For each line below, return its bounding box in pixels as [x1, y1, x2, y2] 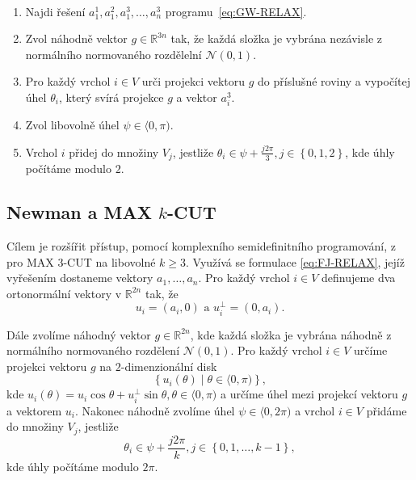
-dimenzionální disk [120, 357, 217, 374]
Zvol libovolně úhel [25, 116, 120, 133]
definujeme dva [321, 269, 396, 286]
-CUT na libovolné [63, 253, 156, 270]
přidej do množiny [69, 143, 159, 160]
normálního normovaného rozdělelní [25, 45, 202, 62]
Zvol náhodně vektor [25, 30, 128, 47]
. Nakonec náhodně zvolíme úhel [74, 402, 235, 419]
